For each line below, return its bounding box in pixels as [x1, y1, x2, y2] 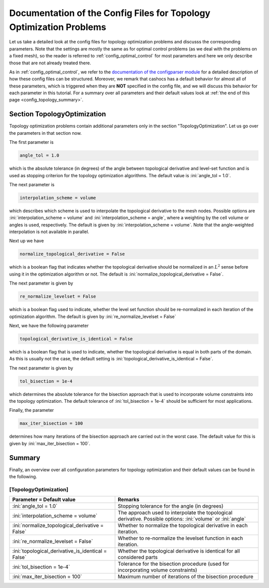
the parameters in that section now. [9, 130, 82, 136]
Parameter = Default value [12, 496, 76, 503]
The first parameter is [9, 139, 54, 145]
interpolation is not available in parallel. [9, 229, 90, 235]
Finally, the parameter [9, 407, 54, 413]
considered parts [118, 554, 158, 561]
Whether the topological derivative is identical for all [118, 548, 240, 555]
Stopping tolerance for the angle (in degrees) [118, 503, 224, 510]
